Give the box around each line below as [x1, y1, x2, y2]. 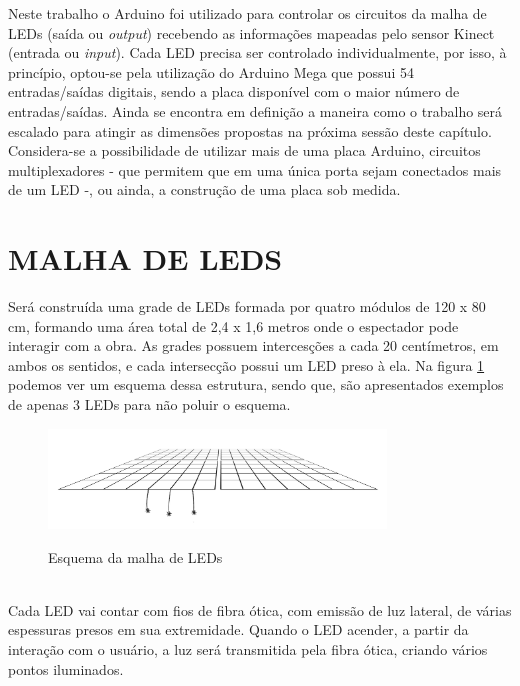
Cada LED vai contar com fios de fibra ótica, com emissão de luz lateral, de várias [8, 599, 512, 620]
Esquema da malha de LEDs [48, 546, 223, 567]
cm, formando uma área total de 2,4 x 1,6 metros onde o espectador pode [8, 315, 459, 336]
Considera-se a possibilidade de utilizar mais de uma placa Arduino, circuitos [8, 140, 481, 161]
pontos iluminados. [8, 658, 124, 679]
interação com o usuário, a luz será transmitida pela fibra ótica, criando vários [8, 638, 488, 659]
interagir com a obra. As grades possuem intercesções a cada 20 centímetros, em [8, 335, 499, 356]
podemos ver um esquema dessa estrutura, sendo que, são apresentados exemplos [8, 374, 504, 395]
